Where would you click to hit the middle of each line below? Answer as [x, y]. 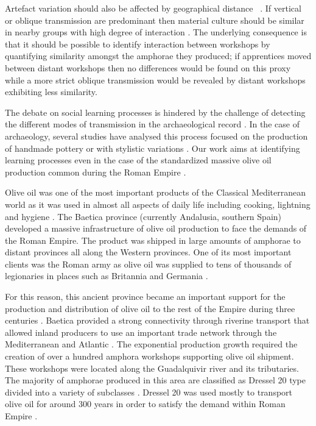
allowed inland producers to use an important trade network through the [141, 332]
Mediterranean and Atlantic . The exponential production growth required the [151, 344]
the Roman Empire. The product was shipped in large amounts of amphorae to [153, 240]
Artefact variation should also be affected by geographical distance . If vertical [153, 8]
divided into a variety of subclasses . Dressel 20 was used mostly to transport [149, 392]
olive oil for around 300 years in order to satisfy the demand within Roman [145, 404]
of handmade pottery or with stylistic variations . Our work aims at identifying [153, 148]
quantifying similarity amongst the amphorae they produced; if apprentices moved [158, 56]
